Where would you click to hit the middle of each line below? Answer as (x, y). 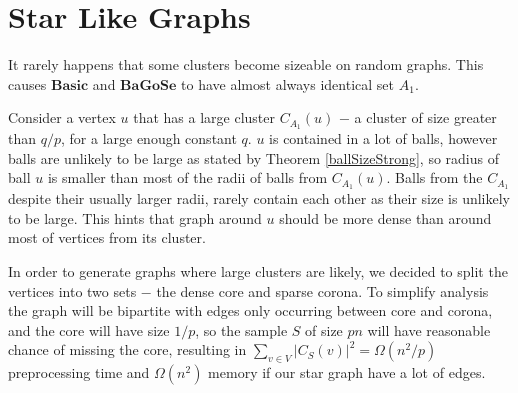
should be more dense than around (385, 217)
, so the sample (241, 329)
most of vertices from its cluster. (107, 237)
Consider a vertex (62, 117)
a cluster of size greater (425, 117)
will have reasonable (429, 329)
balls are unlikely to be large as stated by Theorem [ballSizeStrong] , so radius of (253, 157)
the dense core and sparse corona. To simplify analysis (322, 290)
